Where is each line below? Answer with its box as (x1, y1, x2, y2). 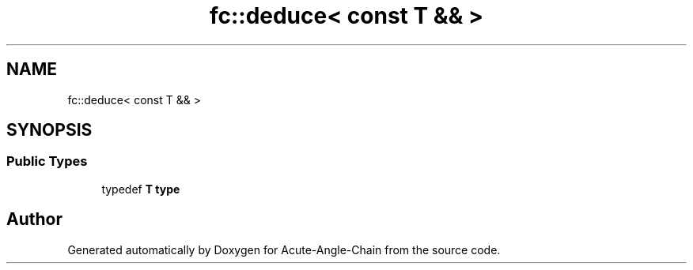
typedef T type (101, 182, 180, 196)
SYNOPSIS (6, 120, 93, 141)
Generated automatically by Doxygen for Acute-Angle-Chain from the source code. (67, 242, 501, 257)
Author (6, 209, 62, 230)
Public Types (6, 153, 88, 170)
